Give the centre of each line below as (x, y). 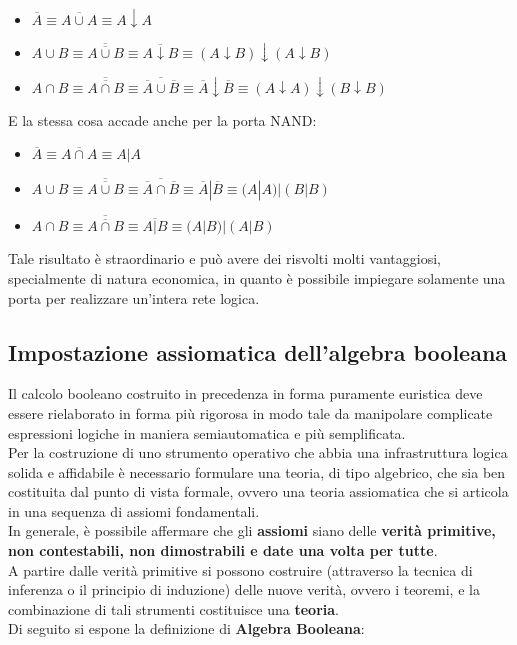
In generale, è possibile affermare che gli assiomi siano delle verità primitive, (252, 530)
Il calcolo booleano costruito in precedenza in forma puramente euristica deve (245, 393)
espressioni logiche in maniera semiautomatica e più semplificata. (207, 432)
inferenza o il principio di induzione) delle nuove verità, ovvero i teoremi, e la (244, 589)
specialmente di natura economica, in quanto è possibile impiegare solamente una (257, 277)
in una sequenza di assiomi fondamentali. (134, 510)
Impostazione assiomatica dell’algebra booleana (258, 351)
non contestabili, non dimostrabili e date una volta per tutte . (223, 550)
